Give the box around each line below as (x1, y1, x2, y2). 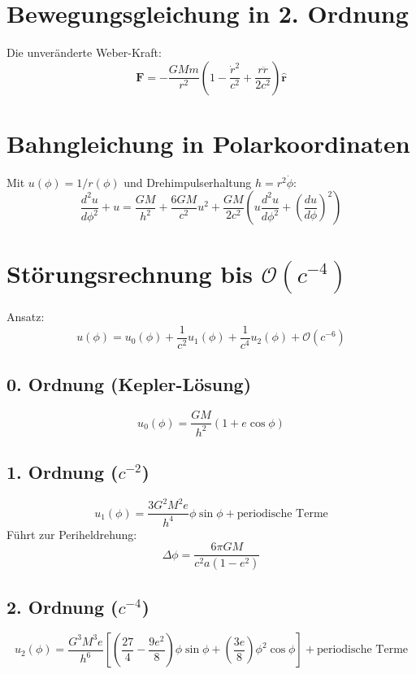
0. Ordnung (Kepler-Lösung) (6, 372, 252, 397)
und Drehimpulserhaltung (123, 173, 252, 190)
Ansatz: (6, 308, 45, 325)
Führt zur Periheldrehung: (6, 525, 137, 542)
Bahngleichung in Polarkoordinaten (6, 126, 410, 159)
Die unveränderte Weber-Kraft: (6, 44, 162, 61)
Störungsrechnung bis (6, 256, 253, 289)
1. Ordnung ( (6, 459, 119, 485)
